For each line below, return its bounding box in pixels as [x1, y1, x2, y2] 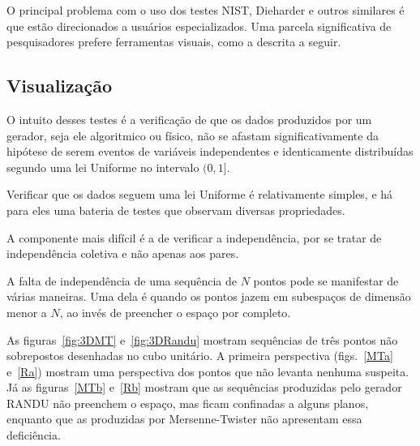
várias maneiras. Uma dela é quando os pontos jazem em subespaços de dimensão [6, 288, 411, 305]
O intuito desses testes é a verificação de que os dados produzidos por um [6, 110, 372, 127]
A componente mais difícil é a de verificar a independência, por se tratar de [6, 229, 382, 246]
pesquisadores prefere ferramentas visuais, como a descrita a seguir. [6, 33, 341, 50]
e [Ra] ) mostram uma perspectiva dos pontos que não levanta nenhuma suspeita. [6, 362, 409, 380]
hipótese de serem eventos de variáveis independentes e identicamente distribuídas [6, 143, 414, 160]
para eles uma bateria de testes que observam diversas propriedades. [6, 201, 345, 218]
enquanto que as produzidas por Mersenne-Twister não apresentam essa [6, 410, 362, 427]
